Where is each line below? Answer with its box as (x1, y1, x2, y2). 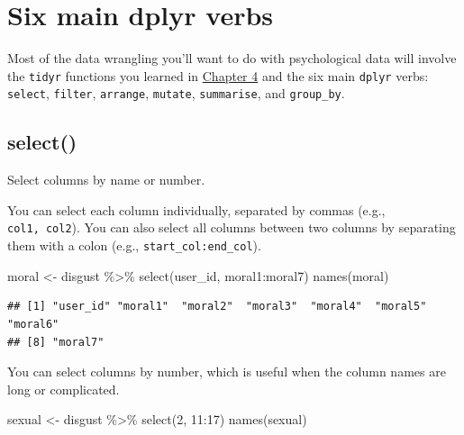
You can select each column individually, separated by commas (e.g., (7, 200, 386, 219)
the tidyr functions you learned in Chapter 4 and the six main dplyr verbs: (7, 66, 429, 85)
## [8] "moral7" (7, 335, 105, 349)
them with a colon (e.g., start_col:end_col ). (7, 236, 261, 255)
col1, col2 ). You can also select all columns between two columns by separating (7, 218, 456, 237)
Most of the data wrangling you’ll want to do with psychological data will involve (7, 49, 457, 68)
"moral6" (7, 317, 59, 331)
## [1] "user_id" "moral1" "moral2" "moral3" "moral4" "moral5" (7, 300, 427, 313)
